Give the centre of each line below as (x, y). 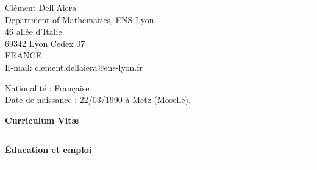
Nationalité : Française (47, 87)
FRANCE (23, 55)
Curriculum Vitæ (42, 120)
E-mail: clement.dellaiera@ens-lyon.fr (74, 67)
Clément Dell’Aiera (41, 7)
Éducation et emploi (48, 150)
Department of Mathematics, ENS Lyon (80, 19)
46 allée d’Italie (34, 31)
